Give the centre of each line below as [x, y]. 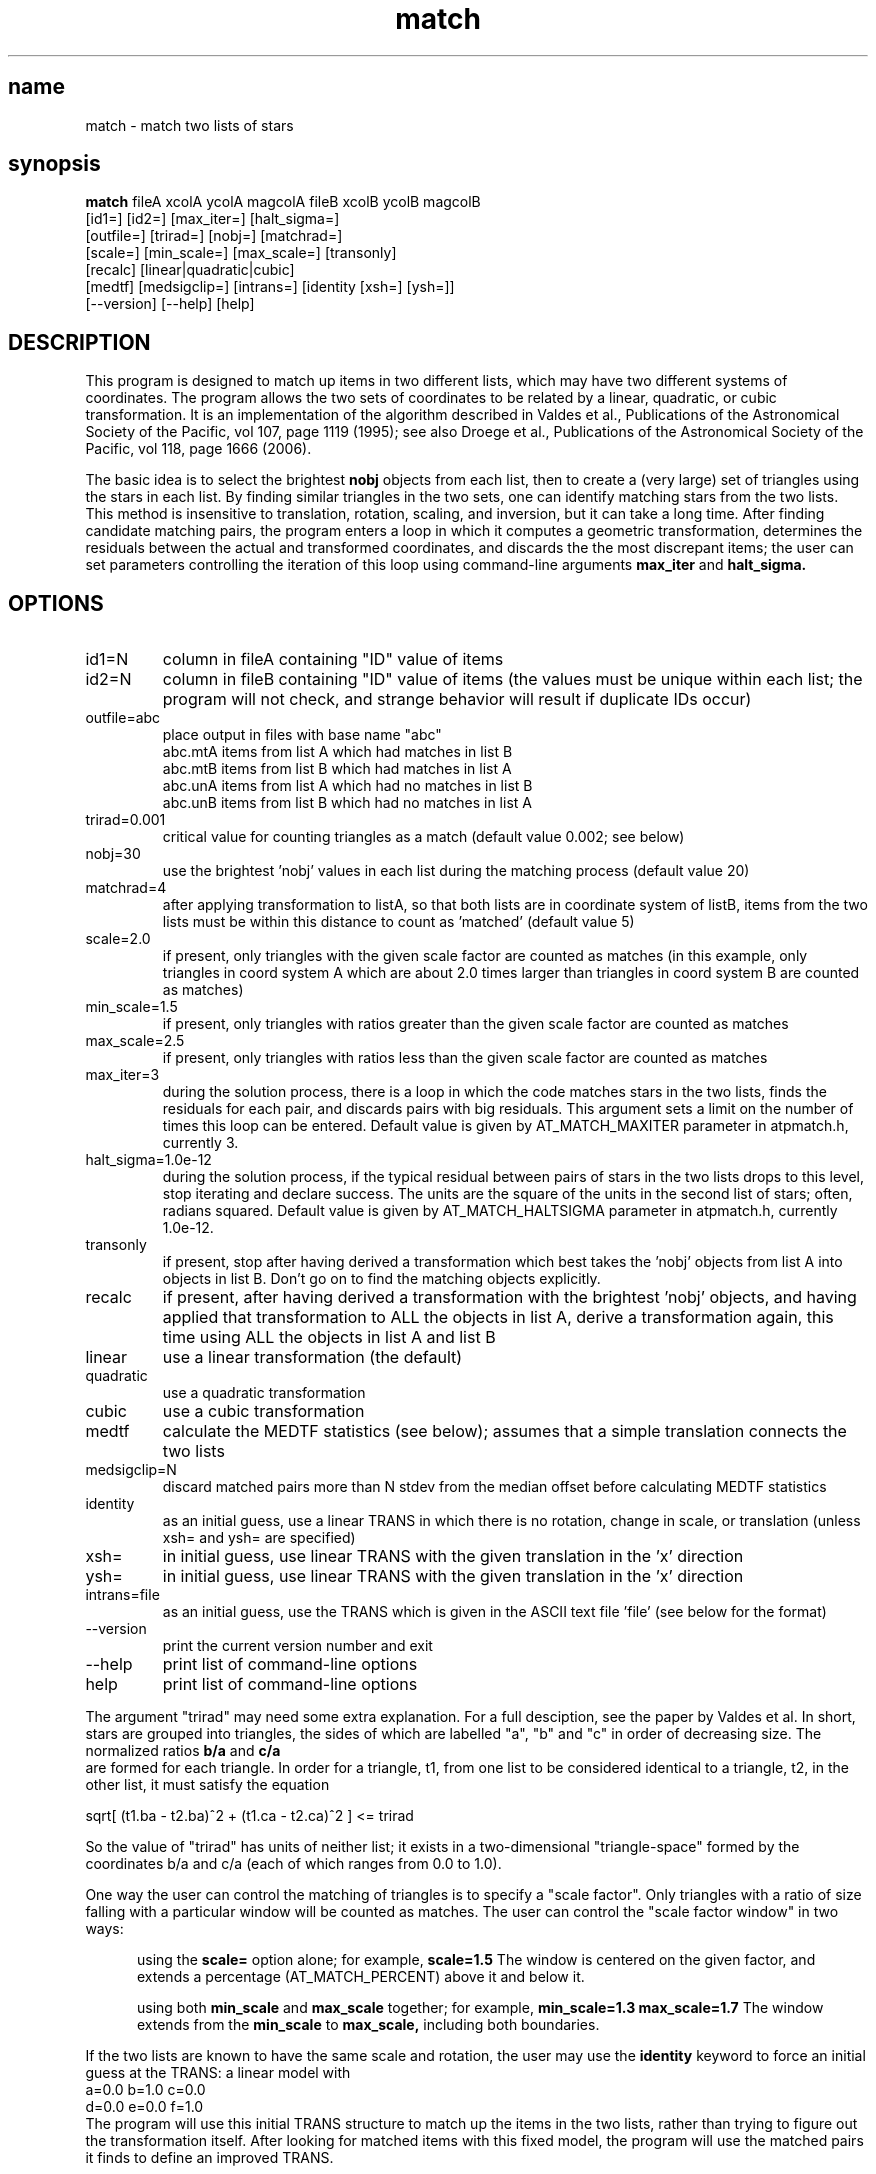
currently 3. [200, 1143]
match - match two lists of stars [189, 125]
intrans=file [122, 1595]
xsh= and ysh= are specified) [259, 1538]
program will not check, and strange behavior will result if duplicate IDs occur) [457, 699]
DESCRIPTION [79, 342]
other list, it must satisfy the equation [207, 1785]
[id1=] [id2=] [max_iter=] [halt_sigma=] [212, 219]
